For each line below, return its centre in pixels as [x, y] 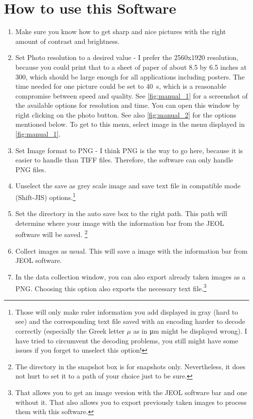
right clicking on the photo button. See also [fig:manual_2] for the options [126, 114]
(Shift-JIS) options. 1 [45, 196]
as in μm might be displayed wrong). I [190, 330]
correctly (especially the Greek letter [70, 330]
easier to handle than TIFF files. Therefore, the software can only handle [124, 160]
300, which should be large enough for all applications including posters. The [130, 76]
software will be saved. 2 [51, 234]
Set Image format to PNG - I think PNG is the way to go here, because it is [129, 150]
